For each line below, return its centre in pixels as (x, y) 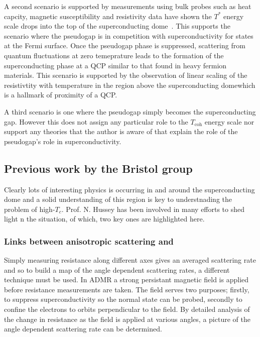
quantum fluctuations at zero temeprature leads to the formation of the (114, 55)
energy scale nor (229, 121)
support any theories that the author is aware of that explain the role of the (121, 131)
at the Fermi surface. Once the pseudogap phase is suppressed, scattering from (125, 45)
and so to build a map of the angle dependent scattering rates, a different (117, 269)
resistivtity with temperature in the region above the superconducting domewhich (130, 85)
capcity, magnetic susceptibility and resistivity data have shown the (108, 16)
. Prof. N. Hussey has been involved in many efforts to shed (153, 209)
